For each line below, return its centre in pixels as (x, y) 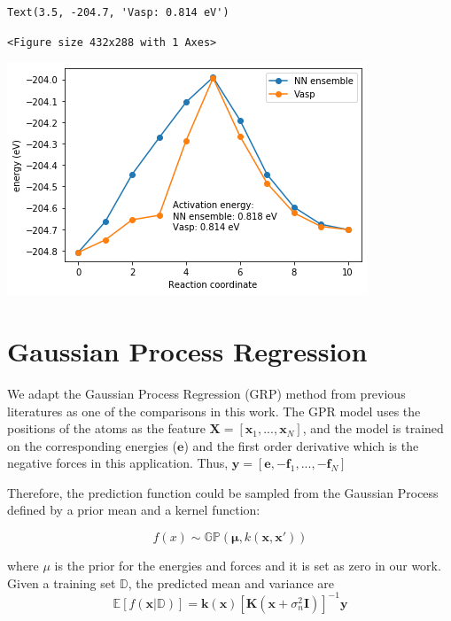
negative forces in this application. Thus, (118, 463)
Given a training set (62, 582)
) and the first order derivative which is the (301, 445)
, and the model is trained (373, 428)
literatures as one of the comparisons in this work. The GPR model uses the (214, 411)
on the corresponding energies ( (92, 445)
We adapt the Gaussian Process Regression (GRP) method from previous (206, 393)
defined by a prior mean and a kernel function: (134, 510)
